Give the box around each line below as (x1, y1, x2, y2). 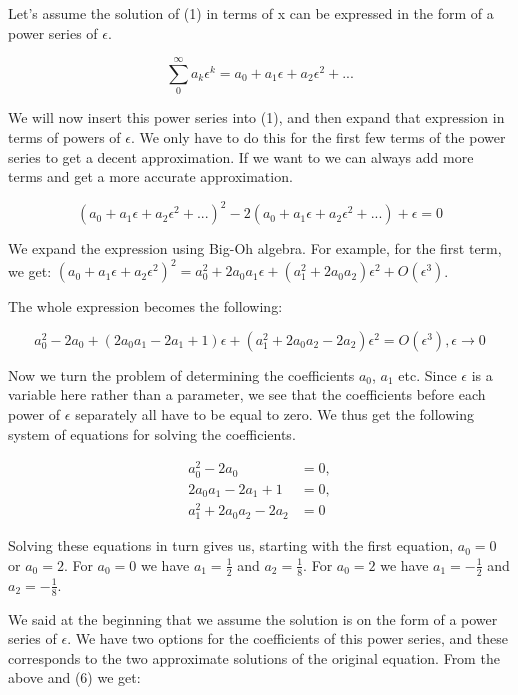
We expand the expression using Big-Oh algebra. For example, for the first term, (8, 238, 502, 259)
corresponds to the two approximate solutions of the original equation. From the (8, 647, 500, 668)
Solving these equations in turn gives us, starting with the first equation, (8, 535, 454, 556)
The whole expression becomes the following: (8, 296, 283, 317)
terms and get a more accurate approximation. (8, 166, 293, 187)
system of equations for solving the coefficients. (8, 423, 296, 444)
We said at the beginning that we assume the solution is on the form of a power (8, 608, 498, 629)
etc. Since (398, 364, 457, 385)
